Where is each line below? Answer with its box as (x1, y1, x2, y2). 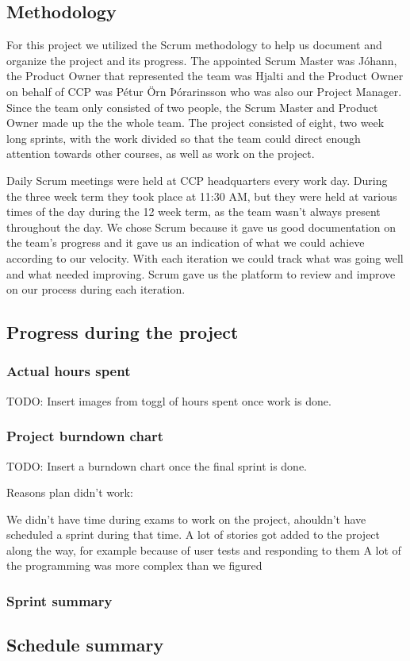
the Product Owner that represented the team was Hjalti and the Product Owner (6, 67, 404, 84)
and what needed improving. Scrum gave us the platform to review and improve (6, 265, 396, 282)
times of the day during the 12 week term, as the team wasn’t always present (6, 203, 381, 220)
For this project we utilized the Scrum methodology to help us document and (6, 37, 382, 53)
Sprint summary (6, 591, 113, 610)
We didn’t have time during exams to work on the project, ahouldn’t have (6, 510, 366, 527)
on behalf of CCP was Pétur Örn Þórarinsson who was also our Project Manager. (6, 83, 402, 99)
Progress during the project (6, 320, 239, 344)
